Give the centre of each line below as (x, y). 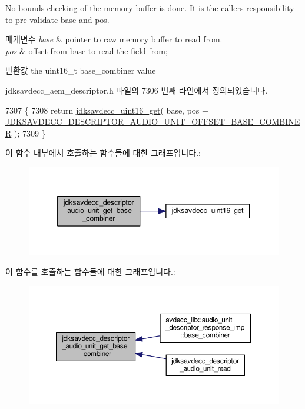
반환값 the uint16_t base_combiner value (81, 70)
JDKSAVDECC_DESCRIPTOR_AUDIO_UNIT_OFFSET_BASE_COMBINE (153, 122)
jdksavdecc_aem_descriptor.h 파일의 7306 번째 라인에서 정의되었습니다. (137, 90)
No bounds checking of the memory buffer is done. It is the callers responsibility (150, 8)
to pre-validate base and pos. (57, 19)
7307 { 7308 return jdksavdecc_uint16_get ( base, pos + (107, 110)
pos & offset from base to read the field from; (87, 50)
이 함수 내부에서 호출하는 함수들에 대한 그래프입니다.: (103, 153)
